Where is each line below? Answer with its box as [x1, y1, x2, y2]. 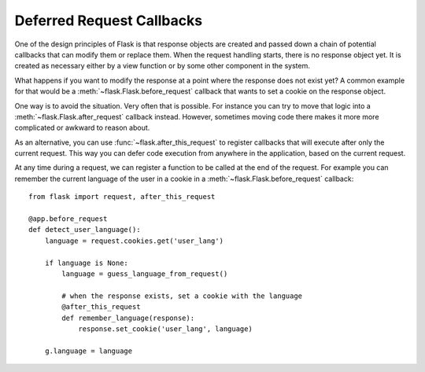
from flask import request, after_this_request [28, 193, 216, 201]
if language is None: [44, 258, 129, 267]
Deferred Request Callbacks [14, 12, 203, 29]
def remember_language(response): [61, 313, 195, 322]
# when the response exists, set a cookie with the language [61, 291, 303, 300]
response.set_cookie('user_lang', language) [78, 324, 253, 333]
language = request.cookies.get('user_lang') [44, 236, 224, 245]
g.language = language [44, 346, 133, 355]
